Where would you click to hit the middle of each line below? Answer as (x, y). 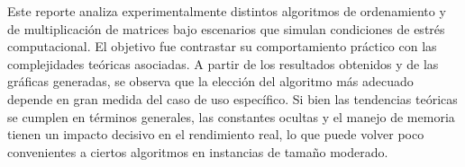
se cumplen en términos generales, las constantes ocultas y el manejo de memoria (231, 116)
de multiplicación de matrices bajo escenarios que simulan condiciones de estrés (226, 28)
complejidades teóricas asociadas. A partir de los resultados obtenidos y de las (223, 63)
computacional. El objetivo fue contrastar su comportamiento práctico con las (222, 46)
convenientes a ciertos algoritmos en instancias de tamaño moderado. (198, 151)
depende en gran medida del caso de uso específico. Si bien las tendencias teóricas (232, 98)
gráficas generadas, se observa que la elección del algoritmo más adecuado (210, 81)
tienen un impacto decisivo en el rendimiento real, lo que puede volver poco (216, 134)
